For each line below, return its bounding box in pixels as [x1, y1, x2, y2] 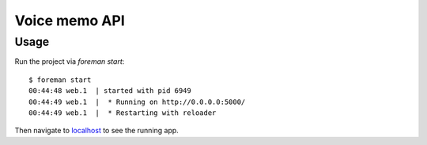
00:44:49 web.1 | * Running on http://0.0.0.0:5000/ [28, 97, 246, 106]
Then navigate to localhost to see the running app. [14, 126, 179, 136]
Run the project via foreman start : [14, 57, 125, 66]
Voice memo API [14, 12, 126, 29]
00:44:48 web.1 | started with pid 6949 [28, 87, 191, 95]
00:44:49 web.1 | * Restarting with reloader [28, 108, 217, 117]
